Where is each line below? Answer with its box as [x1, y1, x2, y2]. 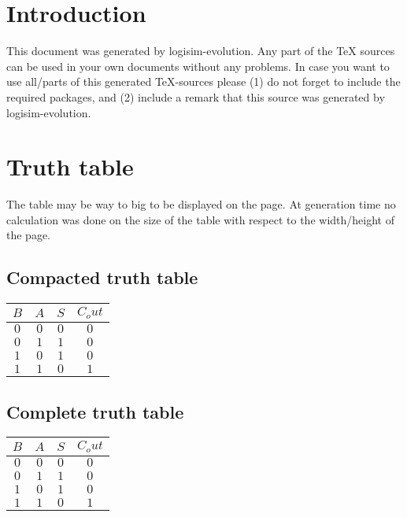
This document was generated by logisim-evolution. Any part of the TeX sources [6, 42, 395, 59]
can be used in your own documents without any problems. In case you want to [6, 57, 390, 74]
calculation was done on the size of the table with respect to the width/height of [6, 211, 394, 227]
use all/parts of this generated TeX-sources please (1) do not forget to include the [6, 73, 401, 90]
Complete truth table [6, 399, 184, 423]
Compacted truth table [6, 265, 198, 290]
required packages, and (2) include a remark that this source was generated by [6, 88, 385, 105]
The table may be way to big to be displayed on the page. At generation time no [6, 196, 396, 212]
